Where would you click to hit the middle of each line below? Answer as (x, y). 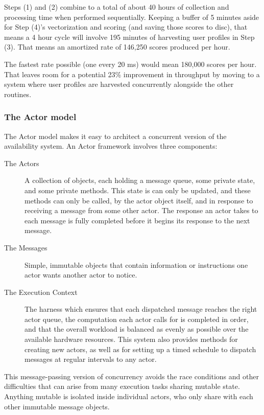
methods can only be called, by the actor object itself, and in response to (139, 200)
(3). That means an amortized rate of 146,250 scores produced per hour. (117, 47)
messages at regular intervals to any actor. (91, 359)
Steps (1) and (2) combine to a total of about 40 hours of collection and (117, 7)
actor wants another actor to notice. (81, 275)
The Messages (26, 247)
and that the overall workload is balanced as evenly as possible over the (137, 329)
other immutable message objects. (57, 406)
